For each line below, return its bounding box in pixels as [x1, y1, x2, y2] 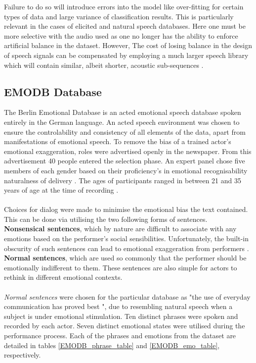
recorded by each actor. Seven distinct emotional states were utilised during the [4, 320, 245, 331]
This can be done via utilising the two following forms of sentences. [4, 213, 208, 224]
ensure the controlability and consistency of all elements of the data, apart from [4, 126, 246, 137]
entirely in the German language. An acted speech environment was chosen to [4, 116, 240, 127]
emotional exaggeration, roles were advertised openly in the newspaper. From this [4, 146, 252, 156]
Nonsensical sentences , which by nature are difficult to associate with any [4, 223, 237, 234]
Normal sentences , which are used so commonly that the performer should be [4, 253, 247, 263]
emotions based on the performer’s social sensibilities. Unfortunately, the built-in [4, 233, 249, 244]
